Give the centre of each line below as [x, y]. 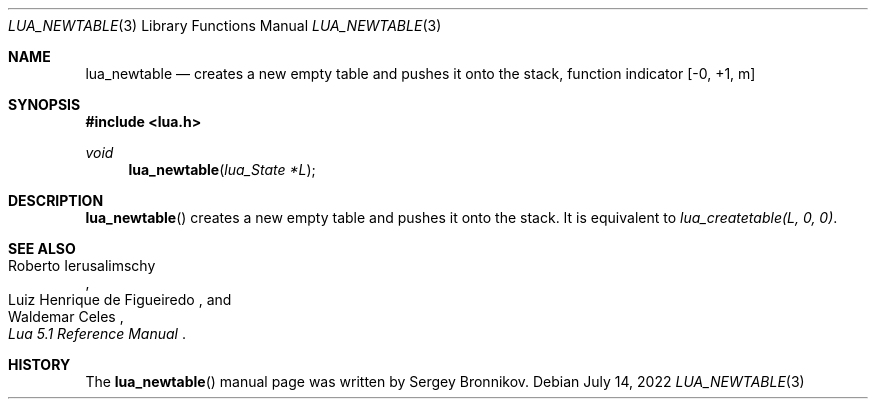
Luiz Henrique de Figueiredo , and [120, 299]
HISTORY [39, 364]
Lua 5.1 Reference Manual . [97, 333]
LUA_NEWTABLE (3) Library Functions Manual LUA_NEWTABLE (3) [225, 25]
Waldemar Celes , [66, 316]
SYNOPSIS [44, 104]
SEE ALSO [42, 248]
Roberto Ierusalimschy [82, 265]
